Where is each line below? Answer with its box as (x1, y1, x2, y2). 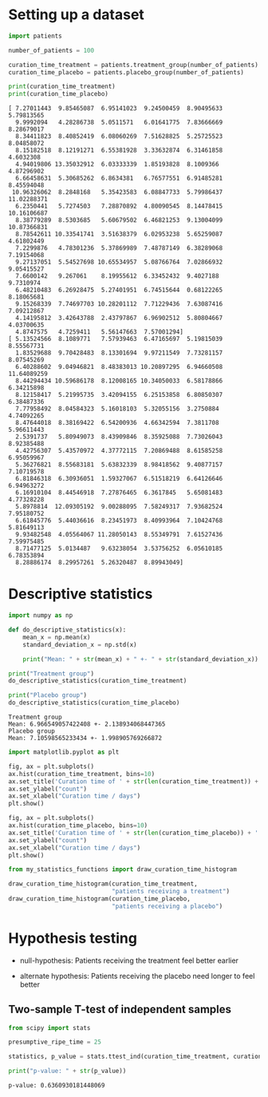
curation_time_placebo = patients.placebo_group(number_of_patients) (8, 68, 245, 77)
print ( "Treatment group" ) (8, 669, 94, 678)
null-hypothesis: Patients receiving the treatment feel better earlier (19, 956, 239, 965)
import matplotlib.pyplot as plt (8, 748, 120, 756)
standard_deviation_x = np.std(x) (22, 640, 137, 648)
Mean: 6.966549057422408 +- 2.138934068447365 (8, 720, 166, 728)
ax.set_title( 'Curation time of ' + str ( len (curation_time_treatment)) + (8, 777, 259, 786)
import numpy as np (8, 612, 73, 620)
